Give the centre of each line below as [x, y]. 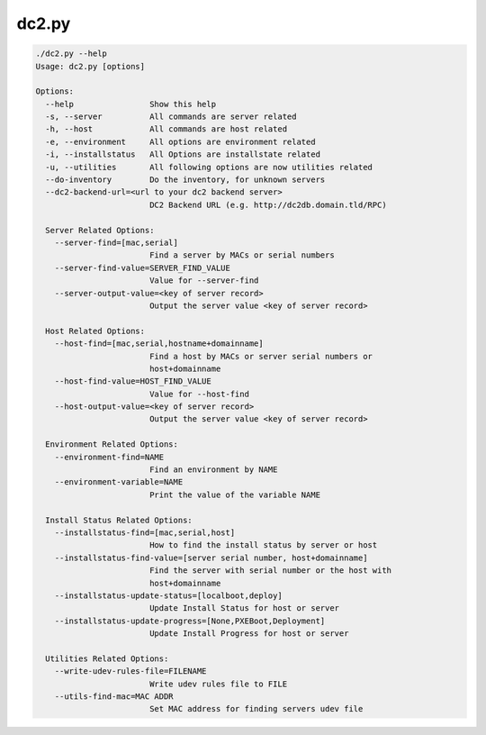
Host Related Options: [95, 331]
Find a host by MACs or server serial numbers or [261, 356]
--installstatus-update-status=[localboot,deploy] [168, 595]
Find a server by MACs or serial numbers [242, 255]
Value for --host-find [199, 394]
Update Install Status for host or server [244, 608]
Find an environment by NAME [213, 470]
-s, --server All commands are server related [171, 117]
